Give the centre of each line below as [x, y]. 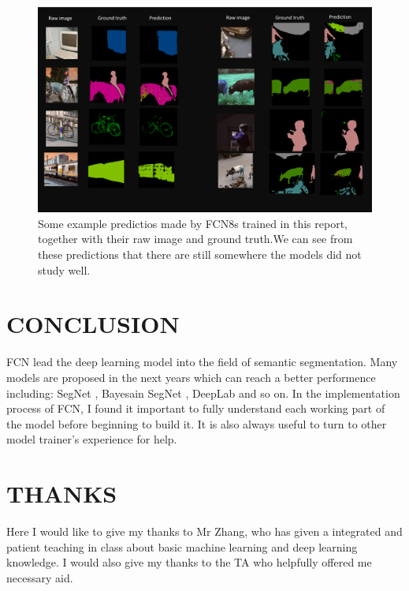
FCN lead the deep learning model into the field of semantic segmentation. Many [202, 362]
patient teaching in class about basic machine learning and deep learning [182, 546]
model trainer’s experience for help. [92, 439]
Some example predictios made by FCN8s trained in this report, [193, 223]
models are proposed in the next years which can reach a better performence [191, 377]
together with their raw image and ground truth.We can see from [195, 239]
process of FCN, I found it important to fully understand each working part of [196, 408]
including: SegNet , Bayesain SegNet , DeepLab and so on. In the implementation [203, 393]
